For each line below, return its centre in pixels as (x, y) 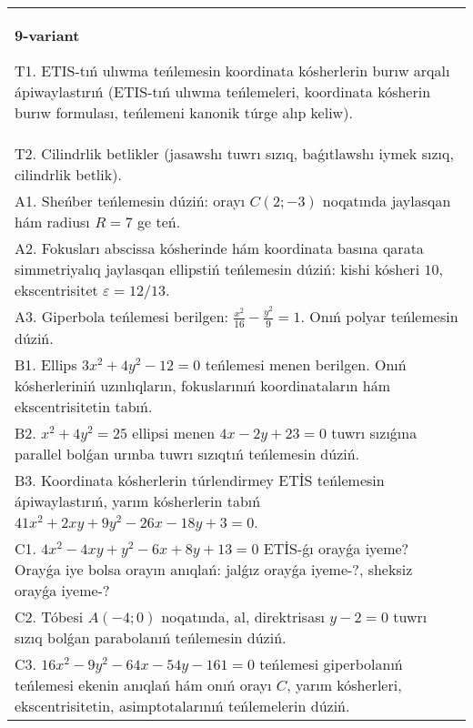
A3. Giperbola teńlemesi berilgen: (121, 316)
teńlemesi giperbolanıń (331, 663)
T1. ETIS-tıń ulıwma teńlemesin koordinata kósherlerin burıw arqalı (232, 71)
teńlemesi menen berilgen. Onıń (306, 364)
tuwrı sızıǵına (374, 432)
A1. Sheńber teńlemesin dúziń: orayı (130, 201)
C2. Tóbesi (49, 616)
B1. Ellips (46, 364)
